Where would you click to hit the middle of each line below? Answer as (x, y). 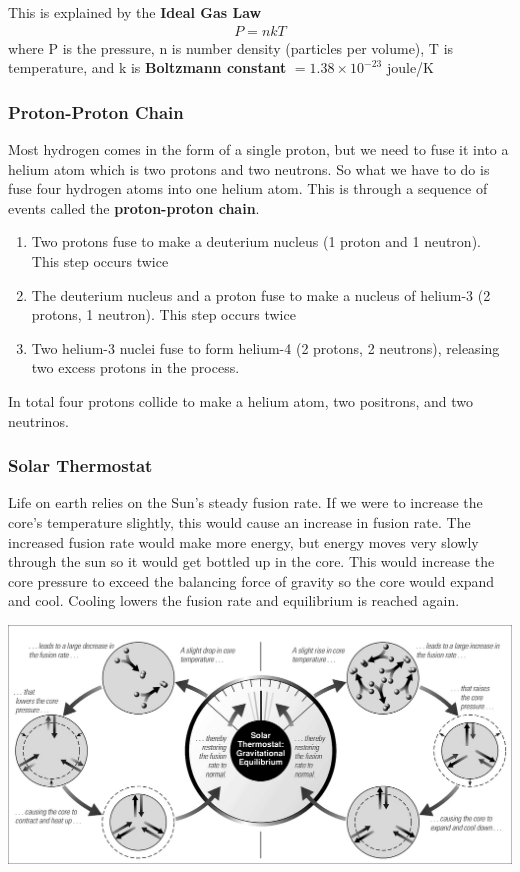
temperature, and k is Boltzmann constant (147, 67)
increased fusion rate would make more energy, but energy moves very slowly (243, 541)
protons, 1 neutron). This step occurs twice (163, 314)
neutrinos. (38, 420)
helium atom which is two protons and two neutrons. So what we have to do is (249, 168)
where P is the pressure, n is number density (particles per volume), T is (231, 47)
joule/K (410, 67)
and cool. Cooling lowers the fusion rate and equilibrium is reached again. (234, 600)
